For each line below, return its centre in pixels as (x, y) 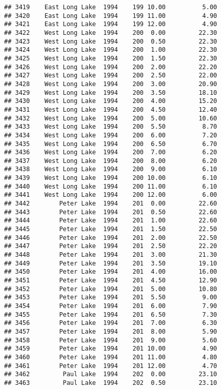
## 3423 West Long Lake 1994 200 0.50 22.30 (111, 41)
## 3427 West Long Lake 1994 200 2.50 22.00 (111, 76)
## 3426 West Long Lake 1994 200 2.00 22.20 (111, 67)
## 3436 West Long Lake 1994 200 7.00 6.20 (111, 152)
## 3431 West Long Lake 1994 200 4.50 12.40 (111, 109)
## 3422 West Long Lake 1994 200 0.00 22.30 (111, 33)
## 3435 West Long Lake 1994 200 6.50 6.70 (111, 144)
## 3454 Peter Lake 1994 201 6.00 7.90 (111, 306)
